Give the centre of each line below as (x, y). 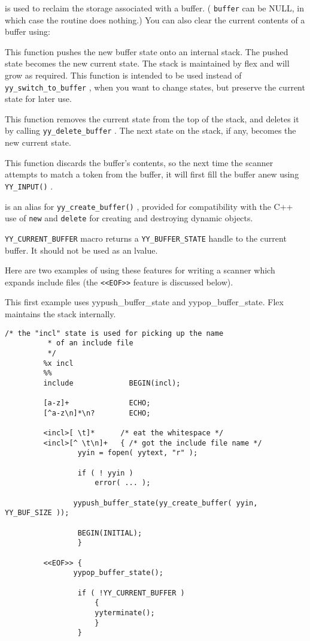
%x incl (58, 363)
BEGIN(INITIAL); (110, 533)
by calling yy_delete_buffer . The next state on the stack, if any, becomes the (151, 130)
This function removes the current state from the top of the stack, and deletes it (152, 118)
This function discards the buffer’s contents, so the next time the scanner (139, 162)
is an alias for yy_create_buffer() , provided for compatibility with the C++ (149, 206)
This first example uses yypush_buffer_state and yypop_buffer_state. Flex (144, 302)
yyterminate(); (125, 613)
